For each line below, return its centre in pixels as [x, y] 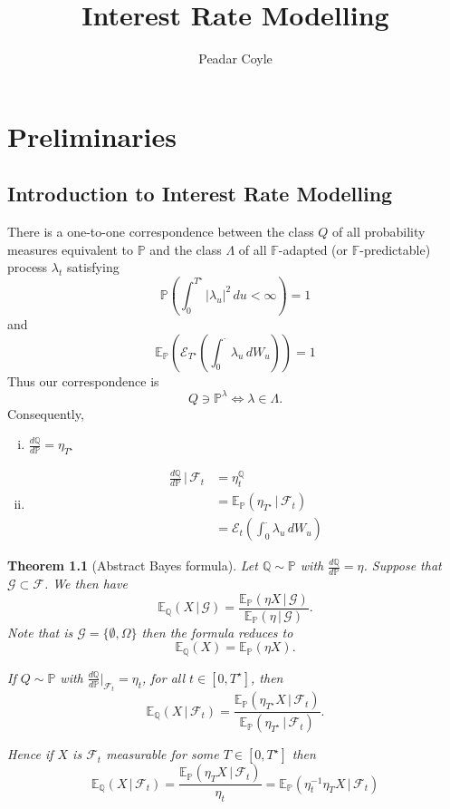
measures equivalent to [71, 249]
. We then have [86, 584]
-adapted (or [313, 249]
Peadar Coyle [235, 58]
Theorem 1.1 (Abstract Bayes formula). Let [133, 565]
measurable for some [163, 754]
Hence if [30, 754]
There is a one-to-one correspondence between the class [161, 232]
